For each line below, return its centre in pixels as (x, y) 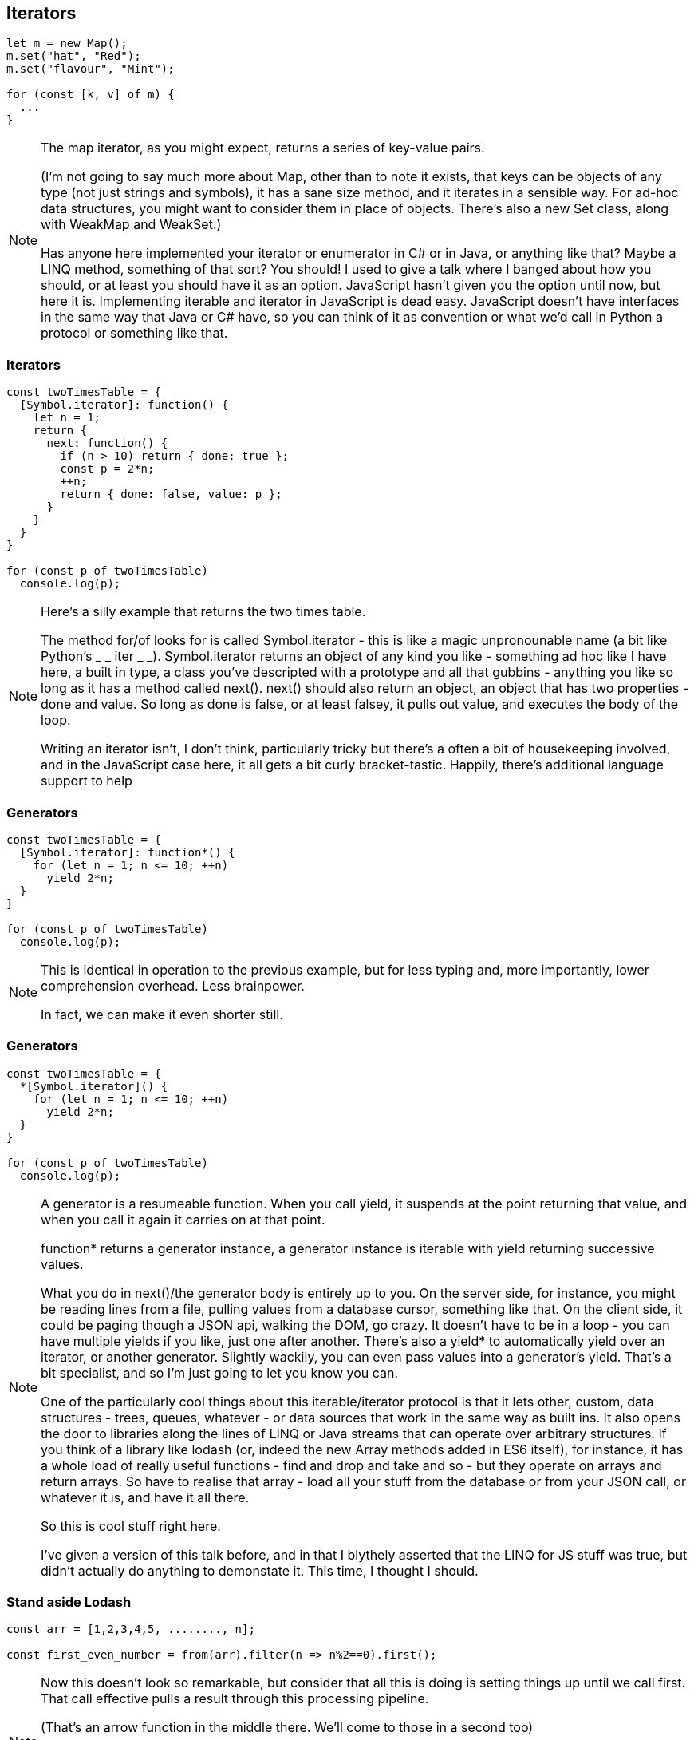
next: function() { (107, 443)
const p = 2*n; (107, 469)
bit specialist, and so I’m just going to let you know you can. (220, 1372)
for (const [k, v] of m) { (91, 95)
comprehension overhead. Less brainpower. (173, 985)
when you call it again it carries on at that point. (183, 1219)
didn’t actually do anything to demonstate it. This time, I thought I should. (260, 1570)
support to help (87, 781)
